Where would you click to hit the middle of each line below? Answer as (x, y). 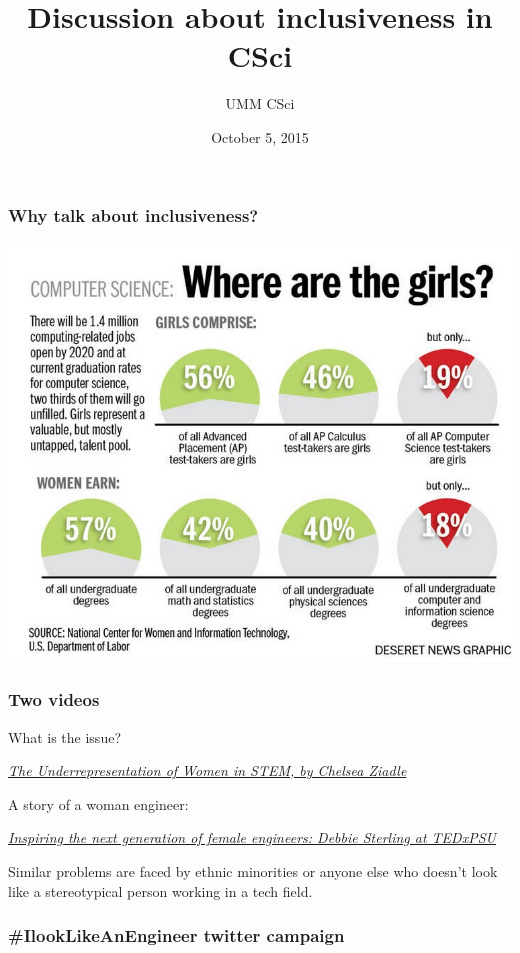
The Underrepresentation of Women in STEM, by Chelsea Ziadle (207, 770)
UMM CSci (260, 103)
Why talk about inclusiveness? (133, 214)
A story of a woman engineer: (98, 803)
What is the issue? (64, 736)
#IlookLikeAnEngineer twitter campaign (176, 935)
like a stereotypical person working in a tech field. (160, 890)
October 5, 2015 (260, 136)
